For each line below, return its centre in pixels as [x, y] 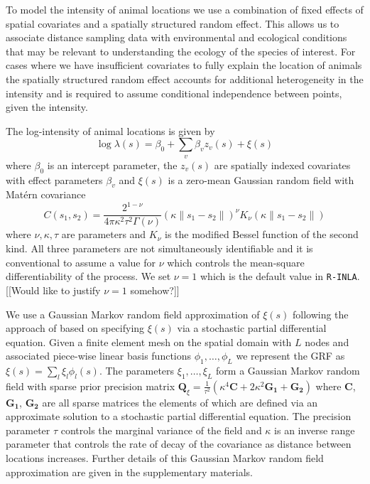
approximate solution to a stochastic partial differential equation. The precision [179, 416]
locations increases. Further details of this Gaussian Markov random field [165, 458]
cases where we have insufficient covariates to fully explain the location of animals [184, 65]
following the [320, 314]
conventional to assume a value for [81, 262]
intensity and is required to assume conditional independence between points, [174, 93]
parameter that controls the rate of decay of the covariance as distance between [179, 444]
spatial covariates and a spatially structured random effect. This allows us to [173, 23]
